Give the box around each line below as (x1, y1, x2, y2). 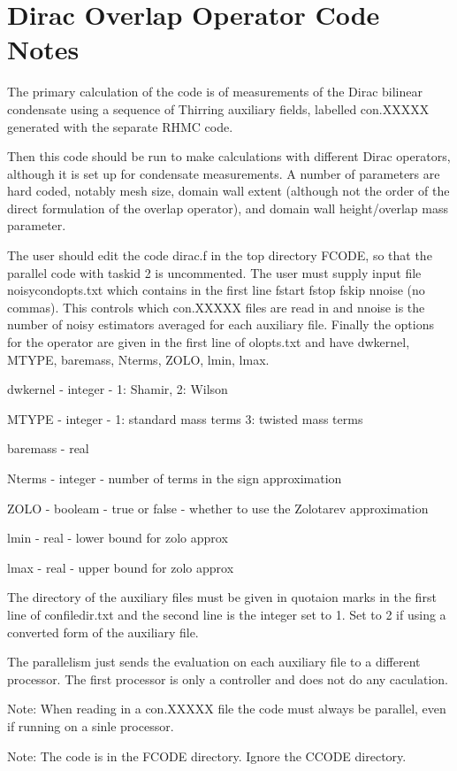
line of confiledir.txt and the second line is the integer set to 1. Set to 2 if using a (7, 605, 446, 623)
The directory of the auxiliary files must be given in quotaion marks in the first (7, 588, 437, 606)
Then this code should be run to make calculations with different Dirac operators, (7, 147, 451, 166)
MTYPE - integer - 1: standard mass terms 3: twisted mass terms (7, 409, 363, 428)
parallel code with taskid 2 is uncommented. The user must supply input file (7, 263, 422, 281)
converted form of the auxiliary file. (7, 622, 199, 641)
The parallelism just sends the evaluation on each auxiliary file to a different (7, 652, 421, 671)
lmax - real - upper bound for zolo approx (7, 558, 234, 576)
